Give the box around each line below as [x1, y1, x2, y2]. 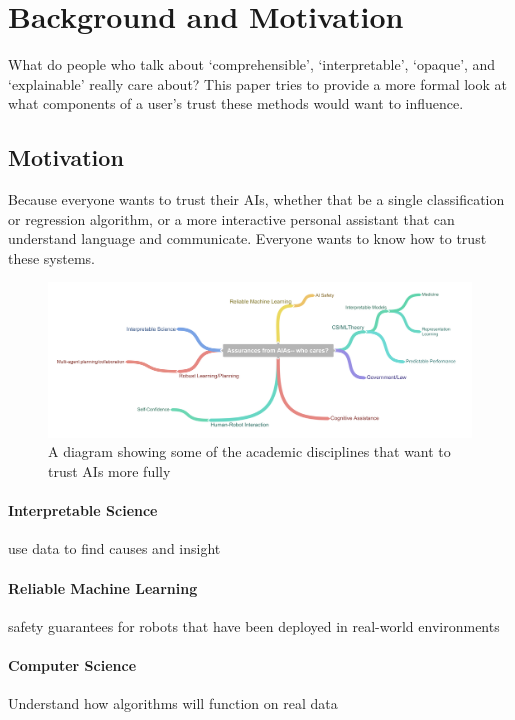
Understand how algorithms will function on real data [8, 693, 338, 714]
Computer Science [8, 654, 137, 675]
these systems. [8, 247, 95, 268]
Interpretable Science [8, 500, 158, 521]
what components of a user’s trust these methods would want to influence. [8, 93, 464, 114]
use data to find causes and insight [8, 538, 221, 559]
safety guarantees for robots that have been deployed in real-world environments [8, 615, 500, 636]
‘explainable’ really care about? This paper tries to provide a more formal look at [8, 73, 507, 94]
